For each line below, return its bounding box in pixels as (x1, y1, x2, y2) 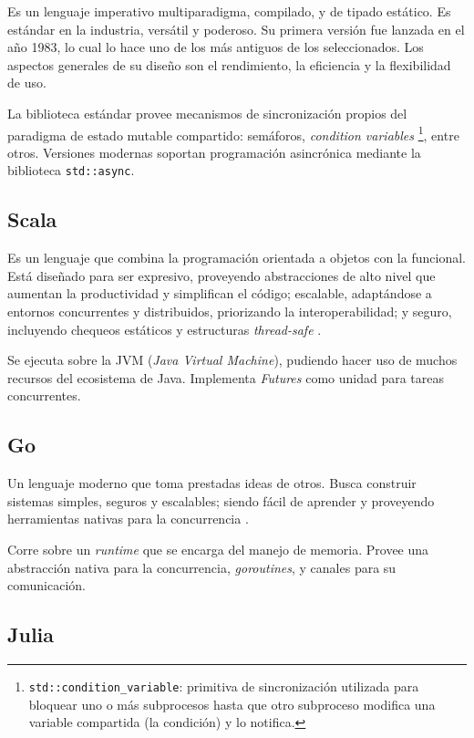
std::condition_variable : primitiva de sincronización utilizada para (28, 676, 419, 695)
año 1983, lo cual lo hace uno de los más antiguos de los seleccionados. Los (7, 37, 424, 57)
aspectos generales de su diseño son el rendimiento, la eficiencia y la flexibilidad (7, 55, 451, 74)
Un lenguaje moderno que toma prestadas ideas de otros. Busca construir (7, 473, 417, 493)
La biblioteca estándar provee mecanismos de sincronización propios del (7, 103, 407, 122)
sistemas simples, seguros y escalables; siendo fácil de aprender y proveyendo (7, 491, 435, 510)
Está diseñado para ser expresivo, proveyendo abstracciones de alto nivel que (7, 265, 436, 285)
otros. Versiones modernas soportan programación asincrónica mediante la (7, 142, 421, 161)
